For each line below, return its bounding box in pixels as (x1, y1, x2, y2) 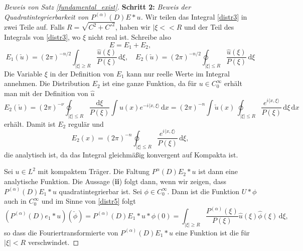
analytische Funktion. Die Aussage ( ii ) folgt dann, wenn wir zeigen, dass (4, 176, 226, 187)
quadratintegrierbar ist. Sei (59, 186, 142, 196)
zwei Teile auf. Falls (4, 22, 65, 32)
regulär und (68, 118, 104, 129)
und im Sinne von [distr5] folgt (41, 196, 136, 206)
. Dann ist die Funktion (167, 186, 240, 196)
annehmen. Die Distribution (4, 78, 90, 89)
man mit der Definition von (4, 88, 88, 98)
